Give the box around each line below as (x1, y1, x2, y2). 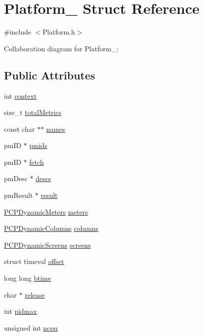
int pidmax (4, 306, 37, 316)
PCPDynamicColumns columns (4, 223, 99, 233)
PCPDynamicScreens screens (4, 239, 91, 250)
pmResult (4, 190, 33, 200)
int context (4, 90, 37, 101)
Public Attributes (4, 67, 95, 82)
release (25, 289, 45, 299)
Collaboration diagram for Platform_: (4, 43, 118, 53)
